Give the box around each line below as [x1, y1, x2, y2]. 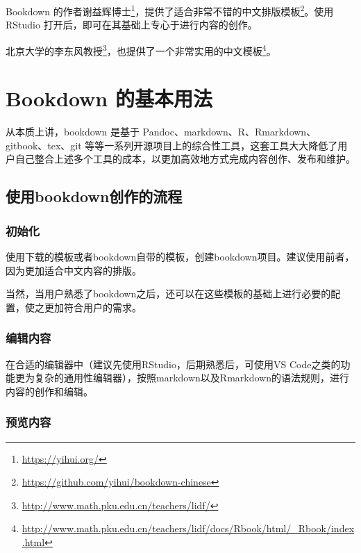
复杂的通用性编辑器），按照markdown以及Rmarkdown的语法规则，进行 [34, 370, 349, 385]
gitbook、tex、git [6, 138, 82, 152]
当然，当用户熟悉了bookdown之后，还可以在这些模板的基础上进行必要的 [6, 286, 331, 301]
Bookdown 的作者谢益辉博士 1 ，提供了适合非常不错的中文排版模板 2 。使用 [6, 2, 334, 18]
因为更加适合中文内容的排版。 [6, 263, 142, 277]
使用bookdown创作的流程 [6, 185, 183, 207]
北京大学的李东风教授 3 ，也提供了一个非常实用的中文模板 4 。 [6, 41, 276, 58]
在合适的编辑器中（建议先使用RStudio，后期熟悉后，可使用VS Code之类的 [6, 356, 341, 371]
